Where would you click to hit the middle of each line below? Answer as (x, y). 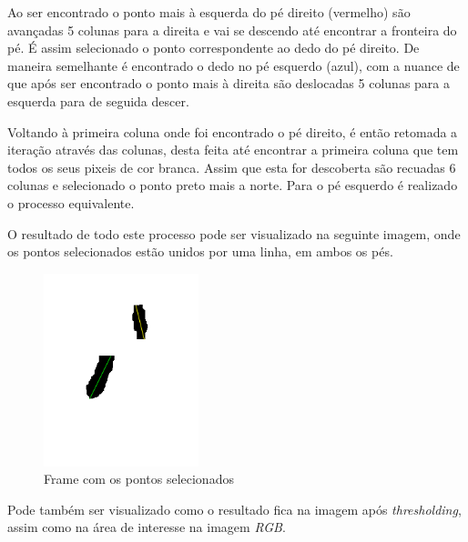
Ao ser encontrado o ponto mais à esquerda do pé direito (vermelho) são (209, 12)
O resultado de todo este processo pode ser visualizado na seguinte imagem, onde (234, 233)
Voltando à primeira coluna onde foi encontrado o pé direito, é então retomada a (233, 131)
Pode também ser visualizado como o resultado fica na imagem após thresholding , (234, 509)
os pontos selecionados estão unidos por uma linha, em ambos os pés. (200, 251)
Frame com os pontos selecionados (139, 479)
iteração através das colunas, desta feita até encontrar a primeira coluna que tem (233, 150)
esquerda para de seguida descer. (98, 100)
